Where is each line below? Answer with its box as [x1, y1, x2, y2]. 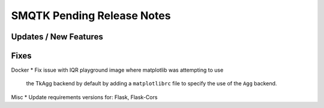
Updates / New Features [11, 32, 103, 42]
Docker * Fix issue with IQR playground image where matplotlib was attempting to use [11, 66, 224, 74]
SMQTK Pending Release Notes [11, 9, 171, 22]
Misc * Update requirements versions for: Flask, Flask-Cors [11, 93, 158, 101]
